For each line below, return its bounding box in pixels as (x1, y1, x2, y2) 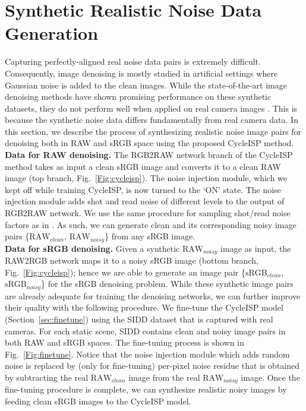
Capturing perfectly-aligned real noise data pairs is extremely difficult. (5, 55, 261, 68)
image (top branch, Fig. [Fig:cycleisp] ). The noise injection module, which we (5, 172, 288, 184)
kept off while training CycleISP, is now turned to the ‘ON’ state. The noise (5, 183, 281, 195)
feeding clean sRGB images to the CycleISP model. (5, 394, 191, 407)
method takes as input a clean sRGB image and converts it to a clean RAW (5, 160, 281, 172)
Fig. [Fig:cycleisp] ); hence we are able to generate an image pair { (5, 265, 246, 278)
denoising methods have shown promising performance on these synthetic (5, 90, 272, 103)
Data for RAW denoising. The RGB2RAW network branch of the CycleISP (5, 148, 293, 161)
